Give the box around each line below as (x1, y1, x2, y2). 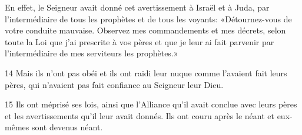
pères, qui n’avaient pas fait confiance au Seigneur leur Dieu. (5, 78, 224, 90)
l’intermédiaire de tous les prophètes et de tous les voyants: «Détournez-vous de (5, 12, 292, 25)
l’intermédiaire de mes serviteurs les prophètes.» (5, 47, 178, 59)
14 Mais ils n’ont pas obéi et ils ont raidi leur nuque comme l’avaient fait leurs (5, 66, 287, 79)
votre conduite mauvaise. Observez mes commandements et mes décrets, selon (5, 24, 286, 36)
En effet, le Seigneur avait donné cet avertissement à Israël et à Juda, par (5, 1, 270, 13)
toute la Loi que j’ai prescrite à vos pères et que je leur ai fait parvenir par (5, 35, 274, 48)
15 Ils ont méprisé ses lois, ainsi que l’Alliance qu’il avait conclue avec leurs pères (5, 98, 297, 110)
